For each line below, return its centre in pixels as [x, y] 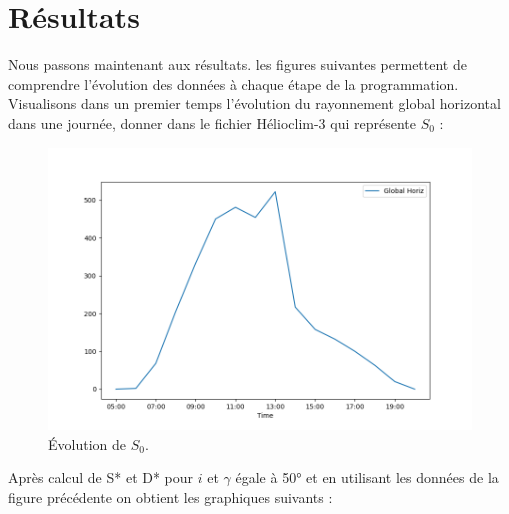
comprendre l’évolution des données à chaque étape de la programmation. [233, 83]
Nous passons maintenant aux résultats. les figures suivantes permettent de [237, 64]
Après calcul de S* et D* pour [101, 477]
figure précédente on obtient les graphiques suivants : [170, 496]
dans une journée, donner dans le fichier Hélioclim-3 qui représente [212, 122]
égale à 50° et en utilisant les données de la [367, 477]
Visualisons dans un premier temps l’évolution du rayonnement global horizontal [254, 103]
